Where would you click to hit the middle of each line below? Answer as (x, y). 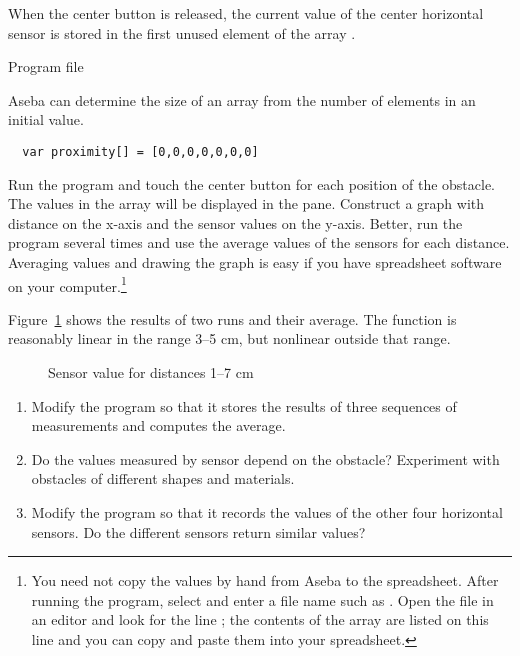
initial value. (46, 119)
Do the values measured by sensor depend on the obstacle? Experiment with (265, 458)
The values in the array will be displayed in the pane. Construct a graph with (246, 203)
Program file (46, 66)
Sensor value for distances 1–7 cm (151, 372)
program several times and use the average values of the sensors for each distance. (259, 242)
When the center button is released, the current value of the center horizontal (246, 13)
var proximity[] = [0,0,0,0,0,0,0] (140, 151)
